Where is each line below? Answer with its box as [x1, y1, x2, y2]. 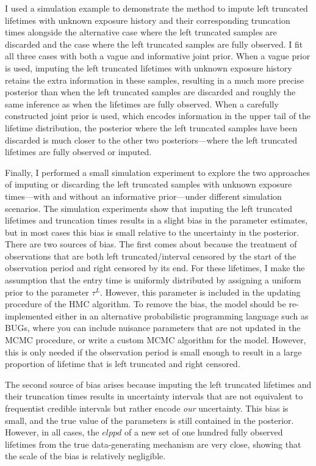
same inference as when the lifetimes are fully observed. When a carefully [5, 97, 279, 110]
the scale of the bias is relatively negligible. [5, 450, 166, 462]
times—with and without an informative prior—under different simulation [5, 189, 282, 202]
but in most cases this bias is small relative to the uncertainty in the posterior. [5, 225, 300, 238]
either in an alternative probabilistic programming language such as [55, 309, 309, 322]
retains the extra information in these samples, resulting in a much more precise [5, 73, 304, 86]
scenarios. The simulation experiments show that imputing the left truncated [5, 202, 293, 214]
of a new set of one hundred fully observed [124, 426, 283, 439]
